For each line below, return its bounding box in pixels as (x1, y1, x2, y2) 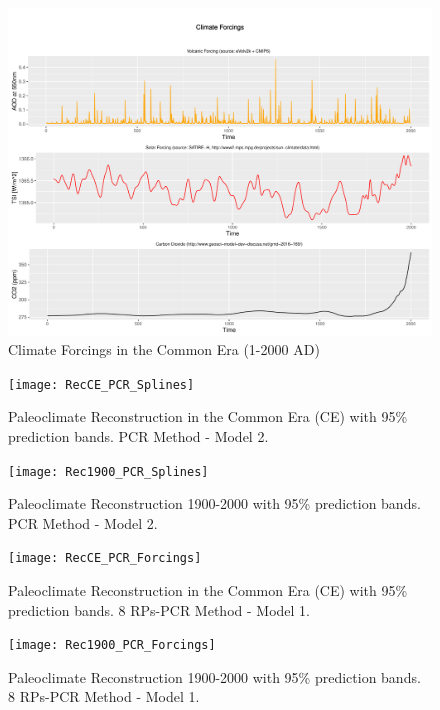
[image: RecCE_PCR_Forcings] (8, 551, 202, 566)
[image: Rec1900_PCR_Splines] (8, 464, 209, 479)
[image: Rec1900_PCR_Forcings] (8, 638, 216, 653)
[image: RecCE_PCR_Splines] (8, 377, 195, 392)
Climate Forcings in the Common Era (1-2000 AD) (8, 339, 320, 360)
